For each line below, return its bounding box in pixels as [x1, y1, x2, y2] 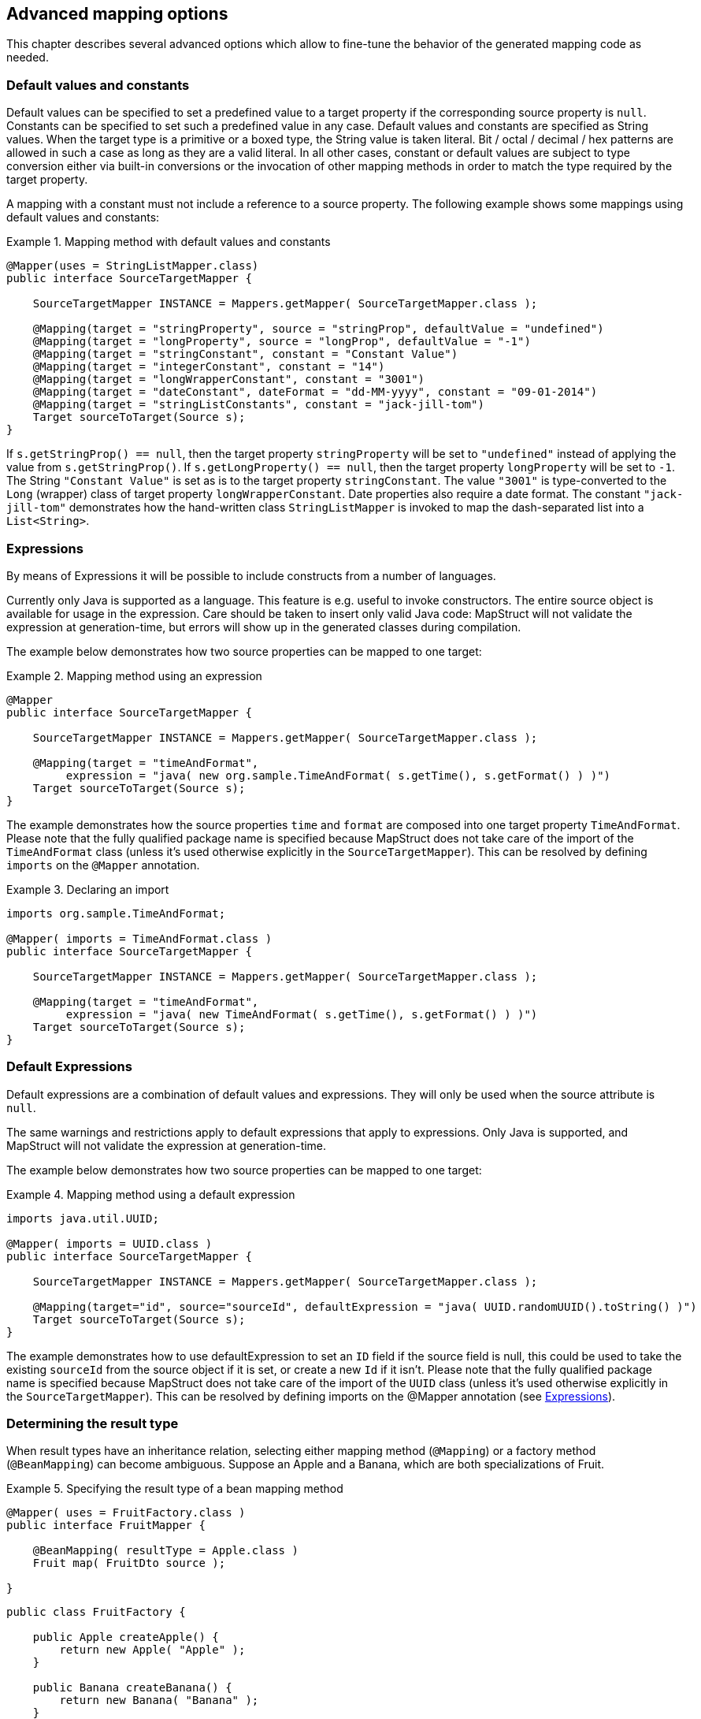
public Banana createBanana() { [32, 1681, 232, 1695]
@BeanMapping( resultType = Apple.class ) [32, 1544, 299, 1557]
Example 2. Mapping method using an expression [6, 668, 262, 683]
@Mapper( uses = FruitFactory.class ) [6, 1506, 246, 1520]
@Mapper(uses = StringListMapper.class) [6, 259, 259, 273]
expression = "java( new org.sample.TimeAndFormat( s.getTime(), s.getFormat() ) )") [65, 768, 611, 782]
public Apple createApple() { [32, 1631, 219, 1644]
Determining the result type [6, 1416, 179, 1432]
